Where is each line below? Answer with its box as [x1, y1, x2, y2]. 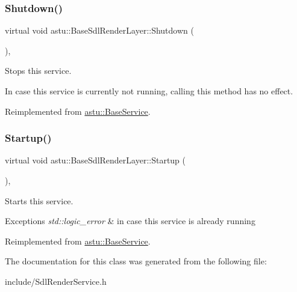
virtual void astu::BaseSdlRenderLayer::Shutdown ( [5, 24, 194, 37]
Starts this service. [5, 194, 73, 207]
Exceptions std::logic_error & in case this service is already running [5, 214, 255, 227]
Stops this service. [5, 64, 72, 77]
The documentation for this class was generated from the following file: [5, 255, 267, 267]
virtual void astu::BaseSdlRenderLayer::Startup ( [5, 154, 186, 166]
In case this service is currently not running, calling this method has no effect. [5, 85, 293, 97]
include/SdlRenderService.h [5, 275, 107, 287]
